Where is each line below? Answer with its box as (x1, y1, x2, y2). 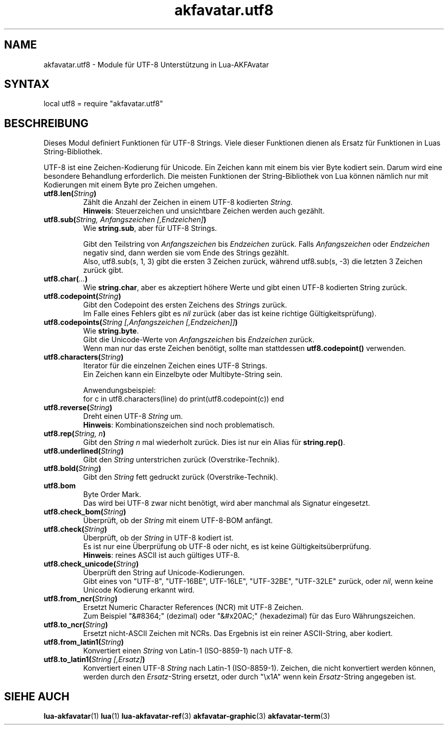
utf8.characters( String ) (43, 352, 124, 362)
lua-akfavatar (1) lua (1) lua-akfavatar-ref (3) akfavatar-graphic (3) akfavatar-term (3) (43, 712, 330, 721)
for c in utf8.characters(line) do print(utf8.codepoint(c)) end (83, 394, 284, 404)
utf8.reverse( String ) (43, 403, 113, 412)
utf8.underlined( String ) (43, 446, 124, 456)
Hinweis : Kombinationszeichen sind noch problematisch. (83, 420, 275, 430)
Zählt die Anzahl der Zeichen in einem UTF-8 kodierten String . (83, 198, 293, 207)
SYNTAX (4, 78, 50, 91)
